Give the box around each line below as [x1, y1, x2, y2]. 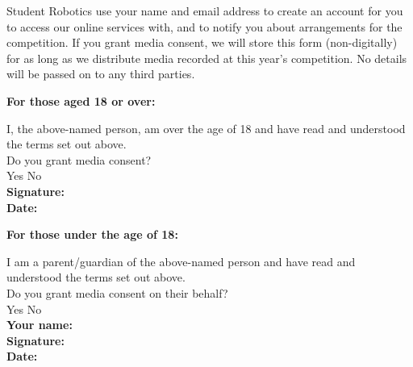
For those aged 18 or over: [6, 92, 156, 109]
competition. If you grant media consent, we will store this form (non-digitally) [6, 34, 398, 51]
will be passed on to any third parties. [6, 65, 195, 82]
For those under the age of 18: [6, 226, 178, 243]
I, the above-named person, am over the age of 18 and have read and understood [6, 119, 406, 136]
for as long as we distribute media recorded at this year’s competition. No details [6, 49, 407, 66]
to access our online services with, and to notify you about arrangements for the [6, 18, 403, 35]
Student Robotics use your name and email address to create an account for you [6, 2, 403, 19]
